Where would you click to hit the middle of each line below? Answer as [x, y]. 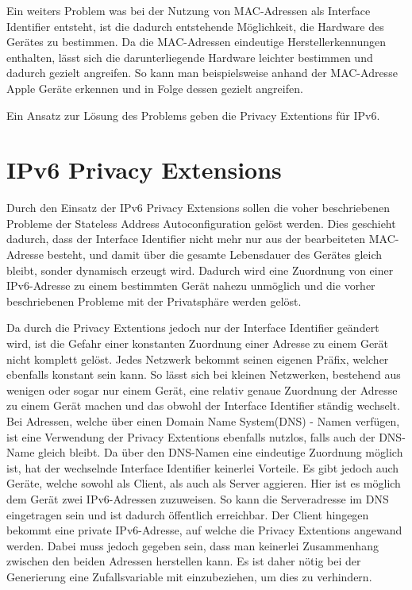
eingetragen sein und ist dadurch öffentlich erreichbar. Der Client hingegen [188, 514]
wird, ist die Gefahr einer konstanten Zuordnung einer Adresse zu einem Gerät [198, 343]
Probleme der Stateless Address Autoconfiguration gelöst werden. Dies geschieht [201, 223]
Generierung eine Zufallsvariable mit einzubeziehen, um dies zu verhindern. [189, 576]
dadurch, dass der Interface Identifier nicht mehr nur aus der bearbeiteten [186, 239]
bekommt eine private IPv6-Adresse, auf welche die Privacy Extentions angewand [204, 530]
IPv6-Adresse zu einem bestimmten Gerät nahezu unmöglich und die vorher [191, 285]
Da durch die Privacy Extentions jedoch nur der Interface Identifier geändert [193, 328]
